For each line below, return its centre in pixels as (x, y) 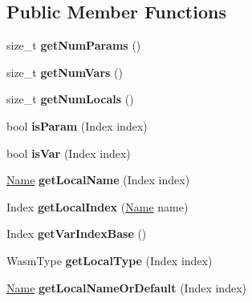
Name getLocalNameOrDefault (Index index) (126, 287)
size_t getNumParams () (74, 45)
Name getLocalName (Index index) (98, 180)
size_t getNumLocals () (70, 99)
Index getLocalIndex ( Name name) (98, 206)
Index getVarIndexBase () (77, 234)
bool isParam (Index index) (77, 125)
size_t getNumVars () (65, 72)
